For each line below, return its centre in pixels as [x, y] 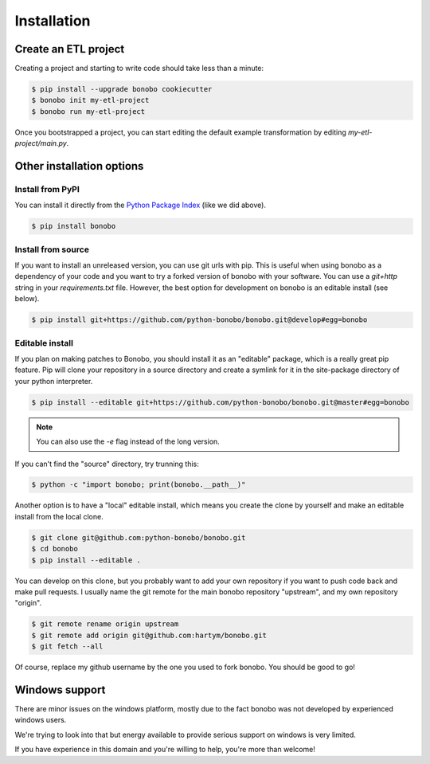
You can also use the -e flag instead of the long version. [128, 441]
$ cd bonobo [55, 549]
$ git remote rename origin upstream [105, 624]
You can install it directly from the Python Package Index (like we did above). [141, 205]
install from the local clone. [59, 516]
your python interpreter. [54, 381]
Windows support [60, 690]
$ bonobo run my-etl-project [88, 111]
